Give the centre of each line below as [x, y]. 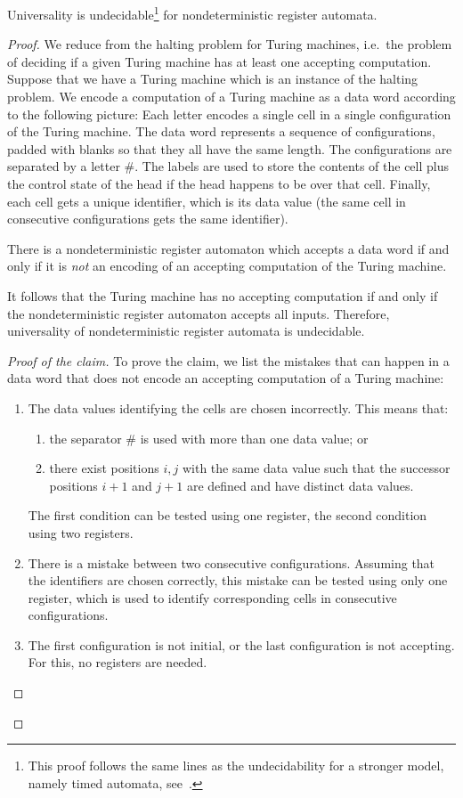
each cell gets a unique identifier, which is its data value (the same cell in [207, 201]
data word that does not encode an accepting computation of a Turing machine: [226, 378]
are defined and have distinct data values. [300, 485]
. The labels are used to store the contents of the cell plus [292, 166]
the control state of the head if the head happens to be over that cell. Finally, [219, 183]
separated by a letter [64, 166]
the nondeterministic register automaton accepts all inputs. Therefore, [199, 313]
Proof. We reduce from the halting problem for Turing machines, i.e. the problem [230, 44]
